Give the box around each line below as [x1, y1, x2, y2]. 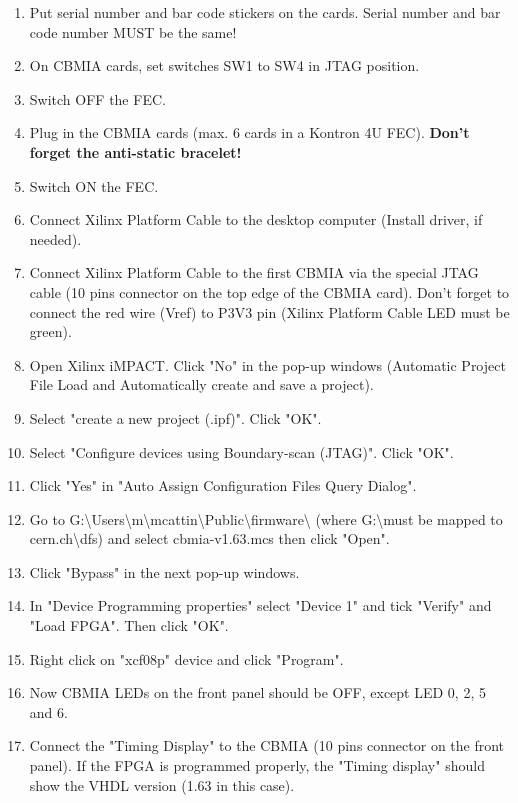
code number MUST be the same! [29, 21, 237, 42]
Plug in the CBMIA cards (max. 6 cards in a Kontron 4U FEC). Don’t [29, 122, 470, 143]
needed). [29, 228, 82, 249]
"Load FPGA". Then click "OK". [29, 615, 229, 636]
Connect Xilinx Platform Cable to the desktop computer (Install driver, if [29, 209, 483, 230]
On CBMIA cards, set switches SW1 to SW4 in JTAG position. [29, 55, 420, 76]
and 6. [29, 701, 68, 722]
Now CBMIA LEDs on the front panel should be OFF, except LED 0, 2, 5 [29, 682, 486, 703]
